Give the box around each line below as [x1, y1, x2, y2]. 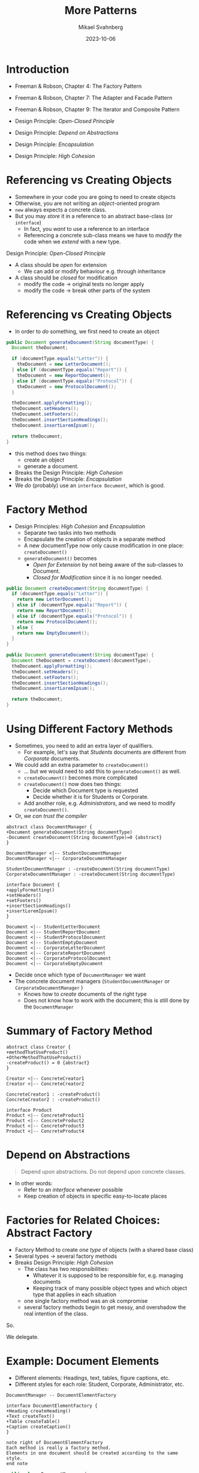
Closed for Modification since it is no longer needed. [32, 573, 163, 581]
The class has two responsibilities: [23, 1265, 109, 1272]
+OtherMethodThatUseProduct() [6, 1054, 82, 1061]
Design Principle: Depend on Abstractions [14, 129, 119, 136]
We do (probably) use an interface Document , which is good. [14, 481, 165, 489]
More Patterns [64, 4, 137, 17]
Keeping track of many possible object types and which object [32, 1284, 188, 1292]
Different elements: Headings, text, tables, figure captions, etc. [14, 1374, 170, 1381]
